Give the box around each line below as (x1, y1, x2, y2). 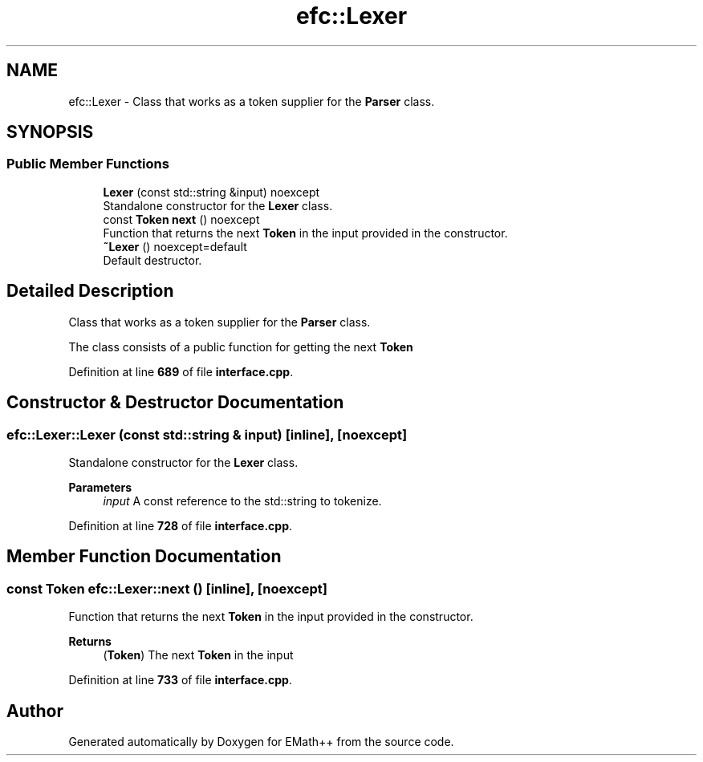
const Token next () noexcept (103, 212, 260, 226)
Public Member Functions (6, 156, 169, 172)
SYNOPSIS (6, 122, 94, 143)
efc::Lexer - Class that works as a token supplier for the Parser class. (68, 94, 435, 108)
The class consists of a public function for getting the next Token (68, 339, 413, 354)
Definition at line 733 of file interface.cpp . (68, 673, 292, 687)
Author (6, 700, 63, 721)
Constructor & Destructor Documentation (6, 392, 344, 413)
